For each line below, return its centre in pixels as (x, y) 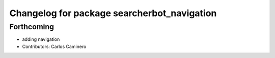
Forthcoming (32, 27)
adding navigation (41, 39)
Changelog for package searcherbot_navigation (113, 13)
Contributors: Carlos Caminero (54, 46)
